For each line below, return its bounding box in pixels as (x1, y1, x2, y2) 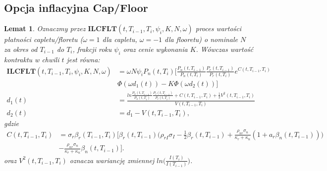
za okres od (4, 43, 38, 54)
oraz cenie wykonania (123, 43, 188, 54)
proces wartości (195, 23, 242, 34)
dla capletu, (102, 34, 137, 44)
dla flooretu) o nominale (164, 34, 238, 44)
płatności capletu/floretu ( (4, 34, 83, 44)
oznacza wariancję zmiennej (69, 155, 155, 165)
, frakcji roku (72, 43, 112, 54)
